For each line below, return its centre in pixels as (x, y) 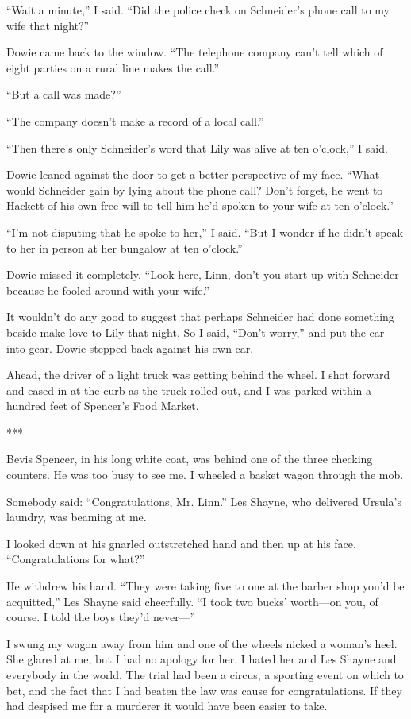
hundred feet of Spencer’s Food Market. (103, 406)
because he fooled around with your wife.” (108, 290)
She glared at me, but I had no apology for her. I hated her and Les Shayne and (202, 659)
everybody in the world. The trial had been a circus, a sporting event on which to (205, 675)
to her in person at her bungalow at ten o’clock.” (125, 247)
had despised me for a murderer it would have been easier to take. (167, 706)
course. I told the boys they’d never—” (101, 617)
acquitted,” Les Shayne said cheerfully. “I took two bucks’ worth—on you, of (192, 601)
